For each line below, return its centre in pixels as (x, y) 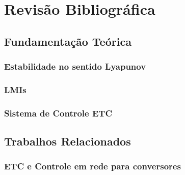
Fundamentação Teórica (68, 41)
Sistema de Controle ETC (58, 113)
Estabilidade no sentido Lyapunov (75, 66)
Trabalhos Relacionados (68, 141)
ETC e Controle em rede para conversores (93, 166)
